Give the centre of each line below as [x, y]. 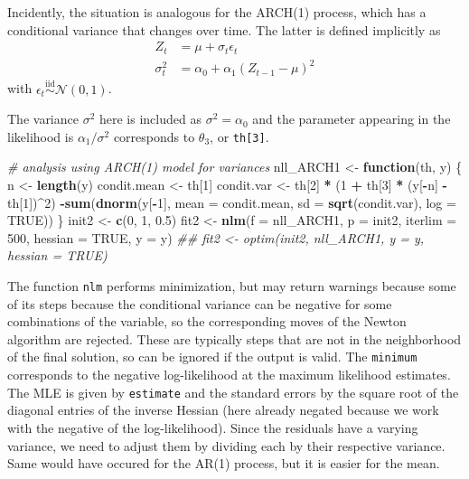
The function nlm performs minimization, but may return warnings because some [232, 285]
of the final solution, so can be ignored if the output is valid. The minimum [212, 357]
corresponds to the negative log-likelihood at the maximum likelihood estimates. [229, 375]
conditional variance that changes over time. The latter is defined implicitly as [224, 29]
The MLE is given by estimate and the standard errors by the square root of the [233, 392]
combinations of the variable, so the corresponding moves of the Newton [207, 321]
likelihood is [41, 136]
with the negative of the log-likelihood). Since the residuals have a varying [213, 427]
